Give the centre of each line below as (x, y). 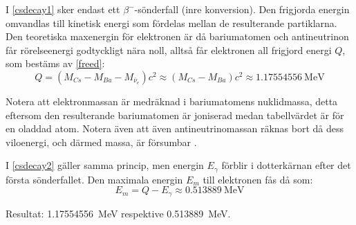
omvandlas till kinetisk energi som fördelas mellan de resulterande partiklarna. (171, 22)
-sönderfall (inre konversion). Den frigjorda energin (242, 9)
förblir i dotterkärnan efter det (286, 165)
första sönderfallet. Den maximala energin (94, 179)
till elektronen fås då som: (258, 179)
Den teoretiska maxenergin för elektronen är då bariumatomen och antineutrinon (177, 36)
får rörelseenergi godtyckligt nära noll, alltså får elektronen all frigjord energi (169, 49)
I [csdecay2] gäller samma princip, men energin (105, 165)
